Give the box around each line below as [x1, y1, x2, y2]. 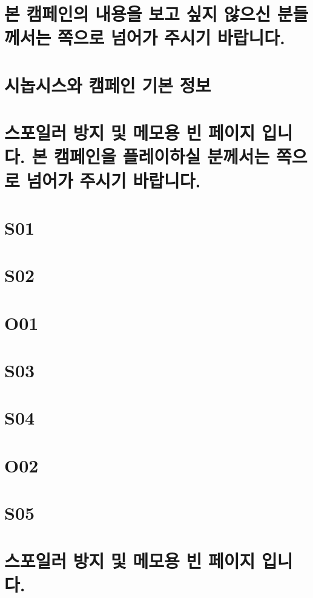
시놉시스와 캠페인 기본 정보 [4, 72, 211, 97]
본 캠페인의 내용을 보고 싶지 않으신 [4, 1, 271, 26]
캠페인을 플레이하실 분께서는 [53, 144, 270, 169]
